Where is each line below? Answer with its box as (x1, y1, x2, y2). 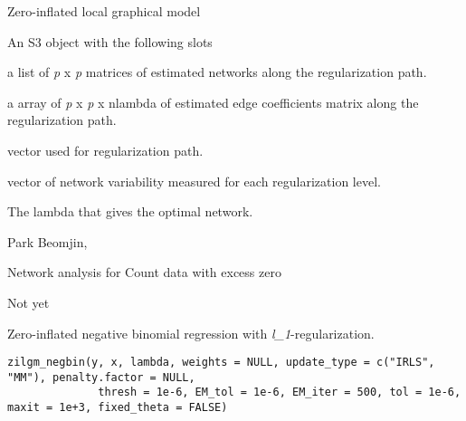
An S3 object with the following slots (7, 32, 213, 51)
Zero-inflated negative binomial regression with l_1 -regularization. (7, 323, 375, 342)
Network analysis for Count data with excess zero (7, 263, 281, 282)
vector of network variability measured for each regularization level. (7, 171, 381, 190)
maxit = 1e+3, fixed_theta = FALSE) (7, 401, 228, 415)
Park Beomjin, (7, 232, 88, 251)
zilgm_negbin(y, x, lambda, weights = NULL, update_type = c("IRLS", (7, 356, 435, 369)
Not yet (7, 292, 50, 311)
